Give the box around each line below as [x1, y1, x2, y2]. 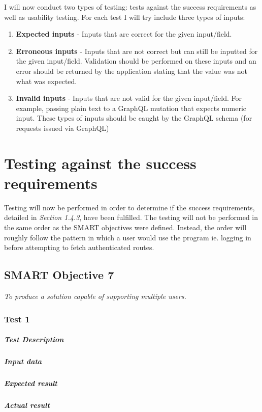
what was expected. [16, 75, 77, 86]
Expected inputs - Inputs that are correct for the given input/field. [16, 29, 232, 39]
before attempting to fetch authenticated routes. [4, 242, 154, 253]
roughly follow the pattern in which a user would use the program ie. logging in [4, 232, 251, 242]
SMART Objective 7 [4, 267, 114, 283]
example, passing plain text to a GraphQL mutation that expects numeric [16, 102, 247, 113]
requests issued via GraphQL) [16, 122, 109, 133]
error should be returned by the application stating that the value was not [16, 65, 247, 76]
